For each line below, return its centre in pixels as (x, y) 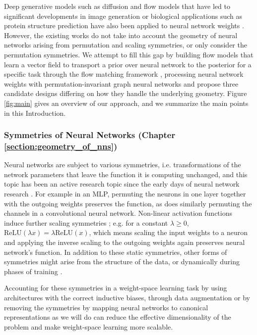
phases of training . (33, 271)
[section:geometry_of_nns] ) (61, 146)
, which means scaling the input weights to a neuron (168, 232)
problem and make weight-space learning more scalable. (89, 326)
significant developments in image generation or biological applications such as (123, 16)
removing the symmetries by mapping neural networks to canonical (106, 307)
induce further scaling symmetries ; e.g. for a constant (86, 222)
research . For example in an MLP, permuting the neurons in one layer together (125, 194)
